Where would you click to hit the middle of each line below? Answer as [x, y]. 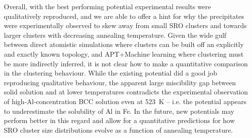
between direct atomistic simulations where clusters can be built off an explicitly [124, 44]
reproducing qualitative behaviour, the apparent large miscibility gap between [120, 82]
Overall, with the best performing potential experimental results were [108, 6]
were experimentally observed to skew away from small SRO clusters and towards [125, 25]
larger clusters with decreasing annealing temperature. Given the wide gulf [115, 35]
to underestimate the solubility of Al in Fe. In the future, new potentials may [119, 111]
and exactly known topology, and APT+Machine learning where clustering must [124, 54]
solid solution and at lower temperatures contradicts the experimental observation [126, 92]
